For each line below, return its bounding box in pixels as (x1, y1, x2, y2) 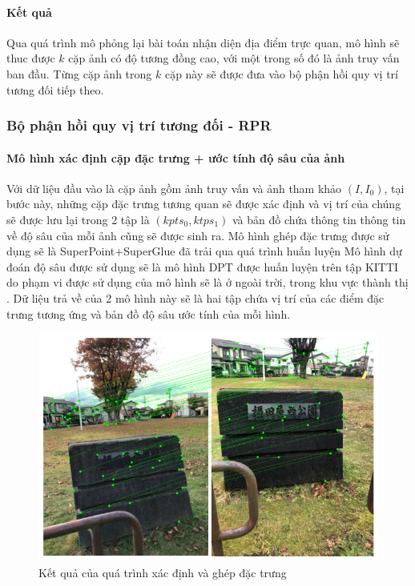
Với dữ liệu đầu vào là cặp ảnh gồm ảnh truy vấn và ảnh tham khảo (6, 179, 342, 196)
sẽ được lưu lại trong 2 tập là (6, 211, 150, 227)
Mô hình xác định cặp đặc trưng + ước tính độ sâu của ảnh (6, 149, 345, 166)
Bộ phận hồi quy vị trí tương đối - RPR (6, 115, 272, 135)
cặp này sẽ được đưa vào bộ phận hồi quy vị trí (164, 65, 398, 82)
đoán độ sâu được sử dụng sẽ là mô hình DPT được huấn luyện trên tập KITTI (6, 258, 399, 275)
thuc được (6, 50, 55, 66)
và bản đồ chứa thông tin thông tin (232, 211, 406, 227)
